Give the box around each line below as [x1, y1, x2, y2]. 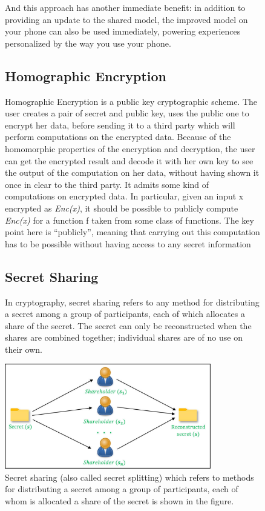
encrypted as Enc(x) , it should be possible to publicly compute [5, 201, 238, 214]
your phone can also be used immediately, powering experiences [5, 25, 241, 38]
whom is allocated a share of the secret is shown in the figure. [5, 494, 234, 507]
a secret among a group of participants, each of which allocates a [5, 307, 245, 320]
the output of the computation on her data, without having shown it [5, 166, 260, 179]
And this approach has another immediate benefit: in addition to [5, 1, 246, 13]
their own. [5, 342, 42, 355]
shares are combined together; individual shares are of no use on [5, 331, 243, 344]
